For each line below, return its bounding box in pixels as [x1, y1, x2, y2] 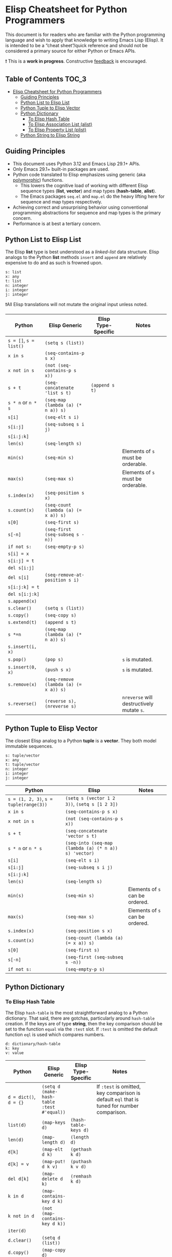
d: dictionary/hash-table [5, 1041, 60, 1046]
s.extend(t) [8, 619, 37, 625]
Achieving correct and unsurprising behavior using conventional [12, 204, 148, 210]
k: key [5, 1046, 19, 1051]
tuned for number [96, 1102, 139, 1109]
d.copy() [8, 1249, 29, 1255]
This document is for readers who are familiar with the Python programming [5, 31, 165, 37]
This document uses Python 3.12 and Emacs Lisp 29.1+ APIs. [12, 160, 141, 167]
